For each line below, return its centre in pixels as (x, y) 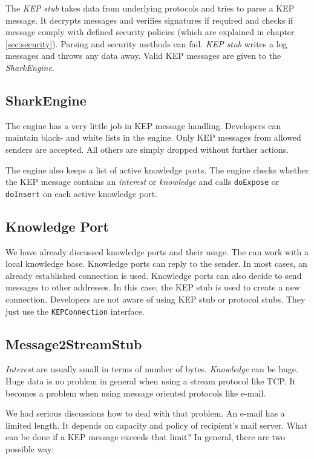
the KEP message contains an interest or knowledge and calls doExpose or (142, 182)
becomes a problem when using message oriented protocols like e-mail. (136, 393)
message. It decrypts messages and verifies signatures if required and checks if (149, 20)
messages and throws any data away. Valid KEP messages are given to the (143, 55)
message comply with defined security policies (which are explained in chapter (150, 32)
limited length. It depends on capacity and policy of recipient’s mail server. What (157, 425)
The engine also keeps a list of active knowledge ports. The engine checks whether (157, 169)
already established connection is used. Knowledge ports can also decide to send (154, 275)
